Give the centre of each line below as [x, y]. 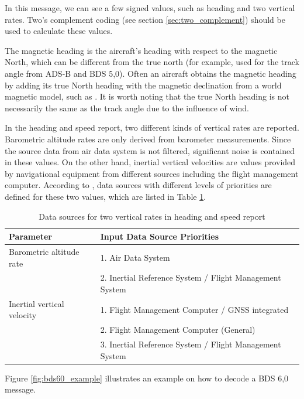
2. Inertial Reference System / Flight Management [191, 277]
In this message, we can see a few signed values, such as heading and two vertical [150, 8]
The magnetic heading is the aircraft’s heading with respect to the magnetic [141, 50]
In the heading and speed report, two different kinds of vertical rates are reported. [152, 127]
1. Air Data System [135, 257]
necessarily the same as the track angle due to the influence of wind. [127, 108]
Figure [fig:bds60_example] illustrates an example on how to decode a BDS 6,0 [147, 378]
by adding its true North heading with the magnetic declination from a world [143, 85]
